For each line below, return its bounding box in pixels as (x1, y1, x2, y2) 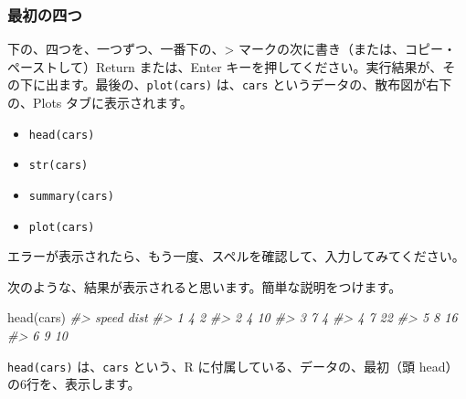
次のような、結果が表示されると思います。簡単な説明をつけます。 (7, 277, 402, 296)
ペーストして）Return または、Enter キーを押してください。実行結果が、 (7, 57, 443, 76)
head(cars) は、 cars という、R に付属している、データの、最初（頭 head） (7, 356, 459, 375)
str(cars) (28, 159, 89, 173)
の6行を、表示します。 (7, 374, 141, 394)
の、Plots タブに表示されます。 (7, 93, 193, 112)
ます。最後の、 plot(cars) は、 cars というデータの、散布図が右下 (58, 75, 452, 94)
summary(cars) (28, 189, 114, 203)
